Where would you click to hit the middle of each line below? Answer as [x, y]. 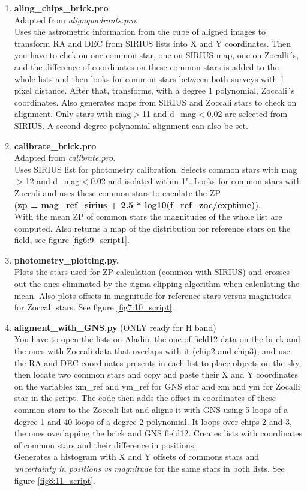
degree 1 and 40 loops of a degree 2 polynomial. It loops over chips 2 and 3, [153, 421]
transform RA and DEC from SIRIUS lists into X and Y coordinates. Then [153, 43]
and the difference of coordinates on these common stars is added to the [146, 66]
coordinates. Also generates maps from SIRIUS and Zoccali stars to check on [155, 102]
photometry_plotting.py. [67, 260]
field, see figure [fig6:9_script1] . [72, 240]
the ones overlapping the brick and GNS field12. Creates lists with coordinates [158, 433]
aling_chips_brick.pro [61, 8]
